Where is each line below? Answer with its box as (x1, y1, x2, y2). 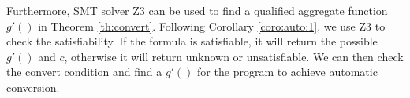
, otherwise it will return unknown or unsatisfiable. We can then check (64, 48, 404, 64)
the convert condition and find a (6, 64, 162, 80)
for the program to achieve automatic (197, 64, 378, 80)
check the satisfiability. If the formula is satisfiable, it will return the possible (6, 33, 378, 49)
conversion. (6, 78, 60, 95)
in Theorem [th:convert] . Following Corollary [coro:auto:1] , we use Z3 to (38, 17, 386, 34)
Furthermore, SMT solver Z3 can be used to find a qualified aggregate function (6, 2, 388, 18)
